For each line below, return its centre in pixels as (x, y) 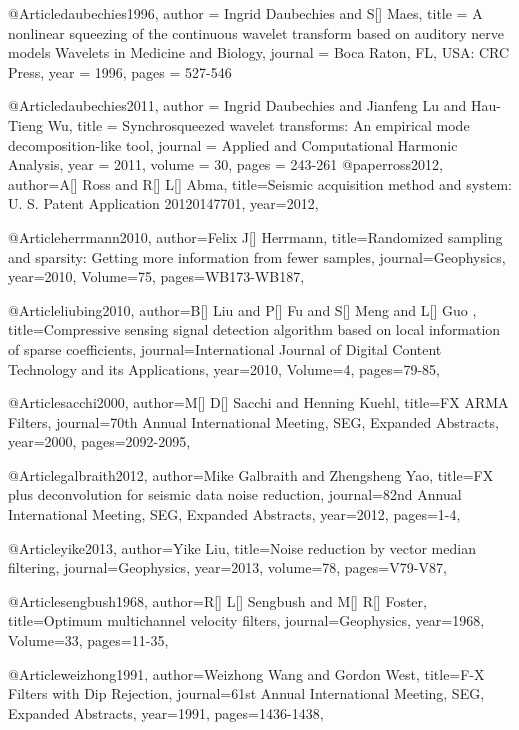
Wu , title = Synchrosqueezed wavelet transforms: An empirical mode (258, 124)
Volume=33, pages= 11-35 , (88, 640)
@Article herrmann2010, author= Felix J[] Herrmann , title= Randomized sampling (255, 236)
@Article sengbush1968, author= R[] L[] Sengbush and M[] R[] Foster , (217, 600)
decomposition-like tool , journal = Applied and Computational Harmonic (233, 144)
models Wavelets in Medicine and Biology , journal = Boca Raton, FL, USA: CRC (259, 52)
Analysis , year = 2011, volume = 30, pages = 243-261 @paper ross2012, (225, 164)
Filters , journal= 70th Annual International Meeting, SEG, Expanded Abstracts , (253, 421)
